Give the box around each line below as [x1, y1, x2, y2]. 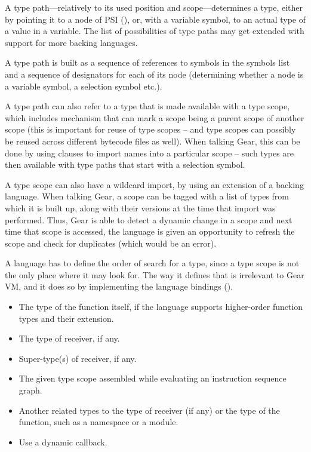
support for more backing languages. [5, 36, 138, 48]
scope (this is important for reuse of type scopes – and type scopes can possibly [5, 123, 296, 136]
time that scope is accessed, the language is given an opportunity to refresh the [5, 225, 295, 238]
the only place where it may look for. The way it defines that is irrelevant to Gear [5, 268, 304, 281]
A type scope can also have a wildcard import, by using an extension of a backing [5, 178, 304, 190]
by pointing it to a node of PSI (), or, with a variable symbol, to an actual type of [5, 13, 306, 25]
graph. [19, 384, 42, 396]
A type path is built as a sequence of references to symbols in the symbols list [5, 56, 290, 69]
